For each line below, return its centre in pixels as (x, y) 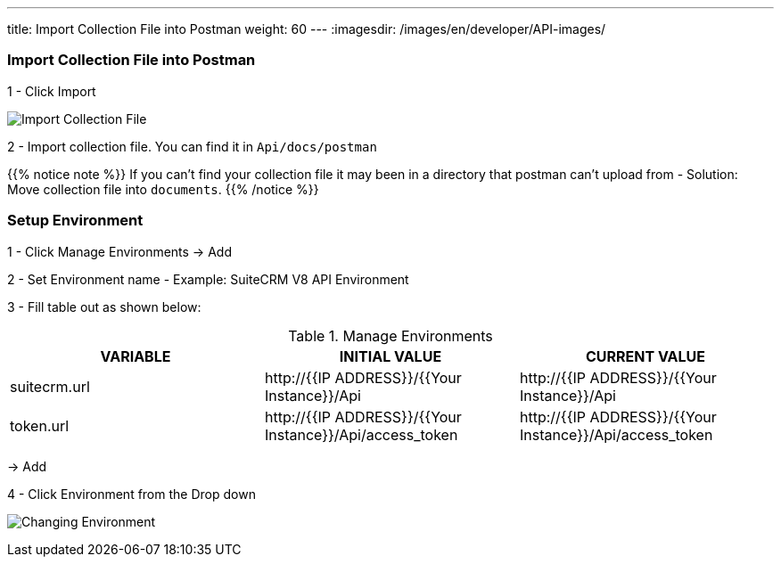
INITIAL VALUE (390, 356)
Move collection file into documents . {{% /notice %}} (163, 189)
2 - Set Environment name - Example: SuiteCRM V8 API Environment (208, 279)
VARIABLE (136, 356)
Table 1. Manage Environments (390, 335)
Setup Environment (75, 221)
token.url (40, 425)
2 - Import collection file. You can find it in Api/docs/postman (192, 146)
